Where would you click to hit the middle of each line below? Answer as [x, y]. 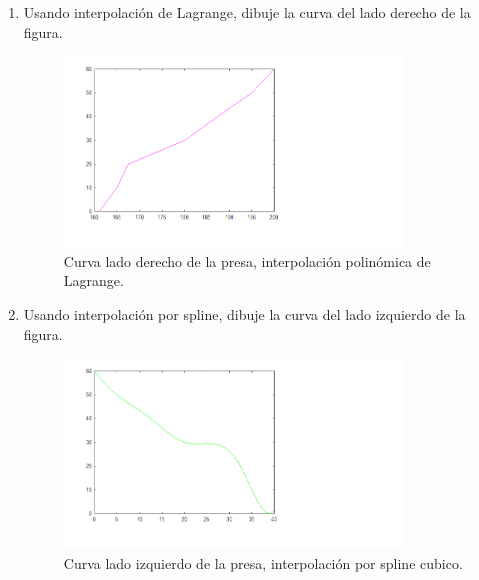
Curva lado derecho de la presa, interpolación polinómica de [247, 260]
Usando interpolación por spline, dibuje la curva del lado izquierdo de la [244, 314]
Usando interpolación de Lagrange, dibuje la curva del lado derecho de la [247, 12]
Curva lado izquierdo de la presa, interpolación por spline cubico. [263, 562]
